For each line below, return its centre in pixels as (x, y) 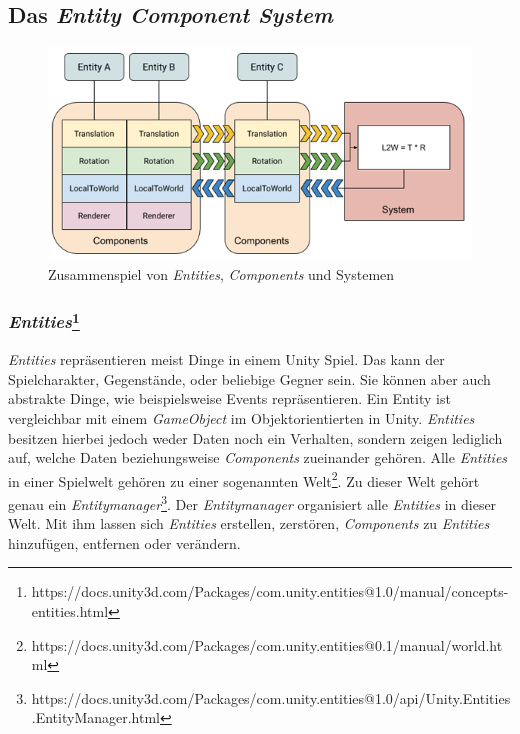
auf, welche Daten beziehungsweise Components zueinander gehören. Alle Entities (258, 457)
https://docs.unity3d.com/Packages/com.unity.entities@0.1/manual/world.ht (267, 644)
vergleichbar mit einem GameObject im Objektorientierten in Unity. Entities (241, 417)
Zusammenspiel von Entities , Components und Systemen (221, 273)
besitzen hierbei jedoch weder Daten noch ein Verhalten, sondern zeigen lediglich (255, 437)
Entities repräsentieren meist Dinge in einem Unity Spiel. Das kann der (226, 359)
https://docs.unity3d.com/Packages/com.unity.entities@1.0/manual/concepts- (270, 591)
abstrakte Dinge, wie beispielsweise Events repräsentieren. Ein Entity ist (229, 398)
